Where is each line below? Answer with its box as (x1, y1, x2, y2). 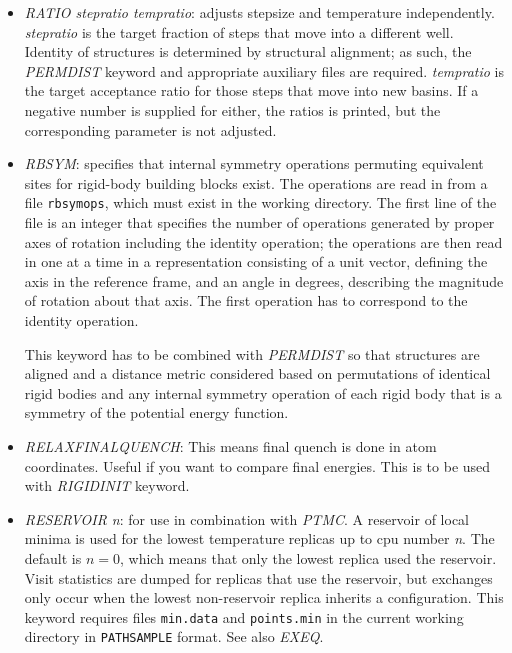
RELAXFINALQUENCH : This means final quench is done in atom (24, 435, 437, 456)
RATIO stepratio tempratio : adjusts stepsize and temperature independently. (24, 2, 495, 22)
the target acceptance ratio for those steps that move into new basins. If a (24, 80, 479, 101)
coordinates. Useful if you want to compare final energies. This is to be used (24, 455, 491, 476)
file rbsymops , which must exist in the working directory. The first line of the (24, 192, 497, 213)
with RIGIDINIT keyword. (24, 475, 190, 496)
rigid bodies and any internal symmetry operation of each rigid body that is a (24, 382, 502, 403)
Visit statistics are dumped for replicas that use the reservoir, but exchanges (24, 567, 493, 588)
